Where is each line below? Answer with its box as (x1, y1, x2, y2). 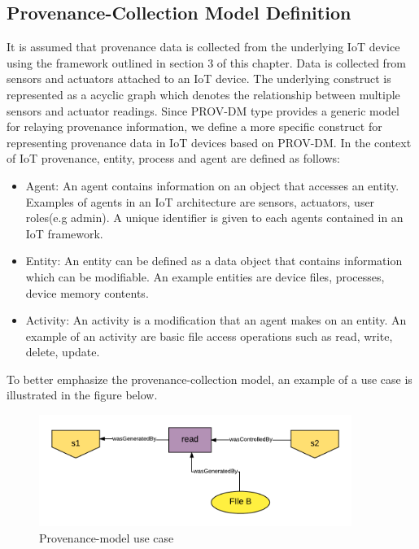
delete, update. (25, 343, 100, 360)
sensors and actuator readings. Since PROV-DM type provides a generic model (7, 102, 399, 119)
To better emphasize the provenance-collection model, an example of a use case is (7, 370, 412, 387)
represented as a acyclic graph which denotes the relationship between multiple (7, 85, 400, 102)
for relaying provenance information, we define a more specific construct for (7, 118, 382, 135)
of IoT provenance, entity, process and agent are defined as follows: (7, 150, 340, 167)
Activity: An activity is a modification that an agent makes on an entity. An (25, 312, 407, 329)
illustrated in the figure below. (7, 386, 158, 403)
